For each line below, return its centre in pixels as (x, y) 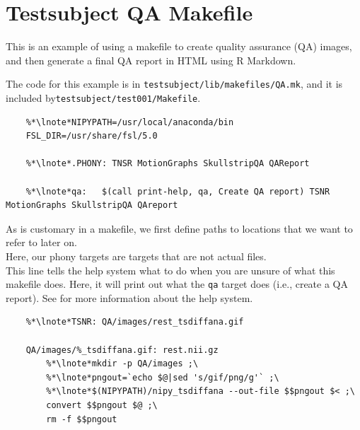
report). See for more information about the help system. (129, 297)
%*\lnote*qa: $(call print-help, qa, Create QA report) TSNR (178, 191)
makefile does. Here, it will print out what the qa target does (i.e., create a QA (177, 284)
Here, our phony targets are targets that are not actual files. (136, 256)
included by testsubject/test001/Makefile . (103, 97)
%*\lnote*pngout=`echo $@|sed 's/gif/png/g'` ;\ (163, 377)
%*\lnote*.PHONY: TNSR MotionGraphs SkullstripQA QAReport (168, 164)
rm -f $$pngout (82, 419)
